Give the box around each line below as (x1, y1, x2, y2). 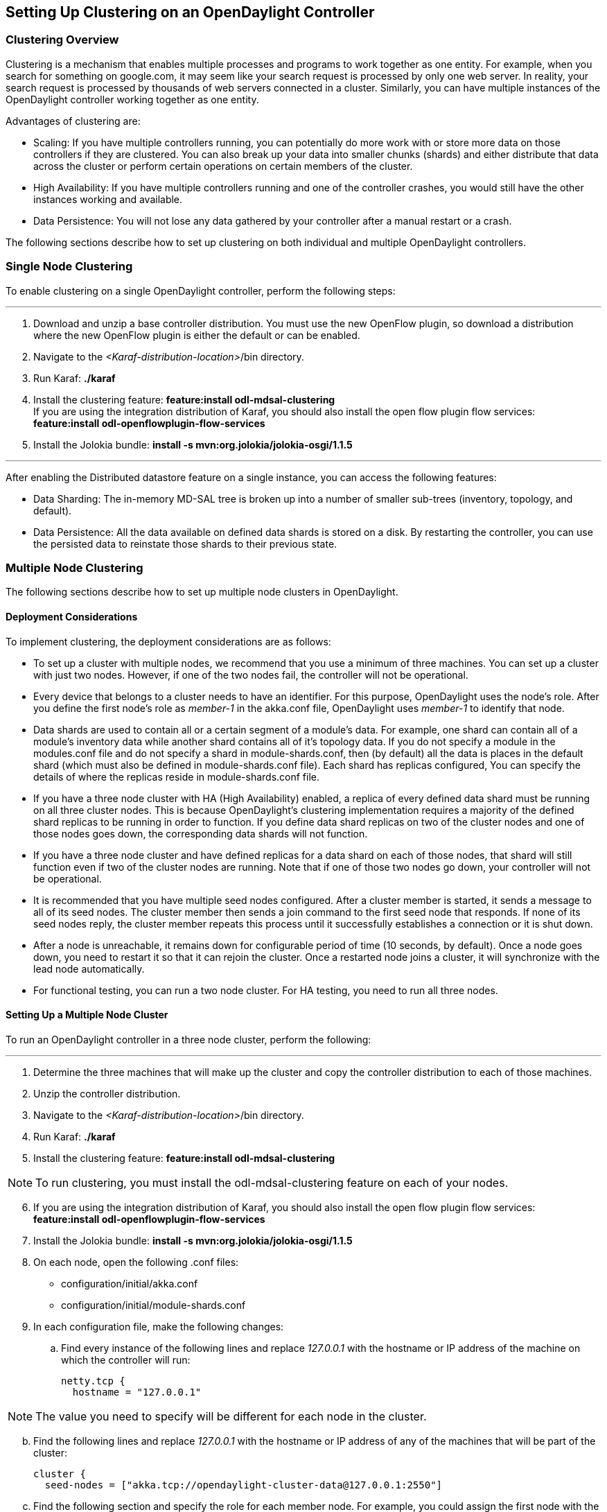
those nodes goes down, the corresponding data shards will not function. (33, 827, 368, 840)
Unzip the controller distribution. (33, 1087, 181, 1100)
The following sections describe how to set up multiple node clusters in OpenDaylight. (6, 586, 398, 598)
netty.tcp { (61, 1375, 125, 1387)
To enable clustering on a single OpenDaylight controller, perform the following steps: (6, 284, 396, 297)
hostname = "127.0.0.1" (72, 1386, 202, 1398)
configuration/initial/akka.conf (61, 1277, 198, 1289)
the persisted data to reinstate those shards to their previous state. (33, 537, 337, 550)
